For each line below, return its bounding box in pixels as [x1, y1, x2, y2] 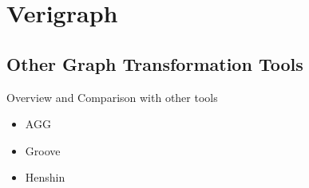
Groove [25, 142, 61, 159]
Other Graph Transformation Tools [6, 51, 303, 76]
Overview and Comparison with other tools [6, 88, 218, 105]
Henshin [25, 169, 65, 186]
